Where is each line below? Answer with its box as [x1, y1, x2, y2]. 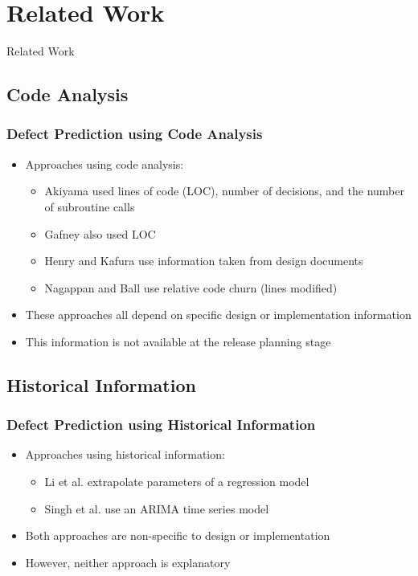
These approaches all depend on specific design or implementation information [25, 306, 412, 323]
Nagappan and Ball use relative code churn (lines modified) [44, 279, 338, 296]
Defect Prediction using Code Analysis [6, 124, 263, 144]
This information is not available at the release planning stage [25, 333, 331, 349]
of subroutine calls [44, 198, 135, 214]
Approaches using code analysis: [25, 155, 184, 172]
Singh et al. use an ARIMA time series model [44, 500, 269, 517]
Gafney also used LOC [44, 225, 156, 242]
